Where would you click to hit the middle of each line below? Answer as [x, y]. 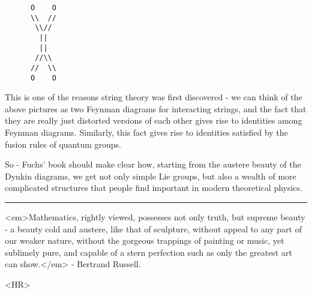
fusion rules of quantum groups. [63, 144]
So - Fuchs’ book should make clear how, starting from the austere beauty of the [153, 164]
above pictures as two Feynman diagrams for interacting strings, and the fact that [156, 108]
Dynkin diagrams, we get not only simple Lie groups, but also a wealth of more [151, 176]
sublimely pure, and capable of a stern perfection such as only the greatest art [148, 252]
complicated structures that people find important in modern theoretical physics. [154, 188]
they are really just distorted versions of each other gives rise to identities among [154, 120]
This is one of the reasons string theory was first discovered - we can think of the [154, 97]
